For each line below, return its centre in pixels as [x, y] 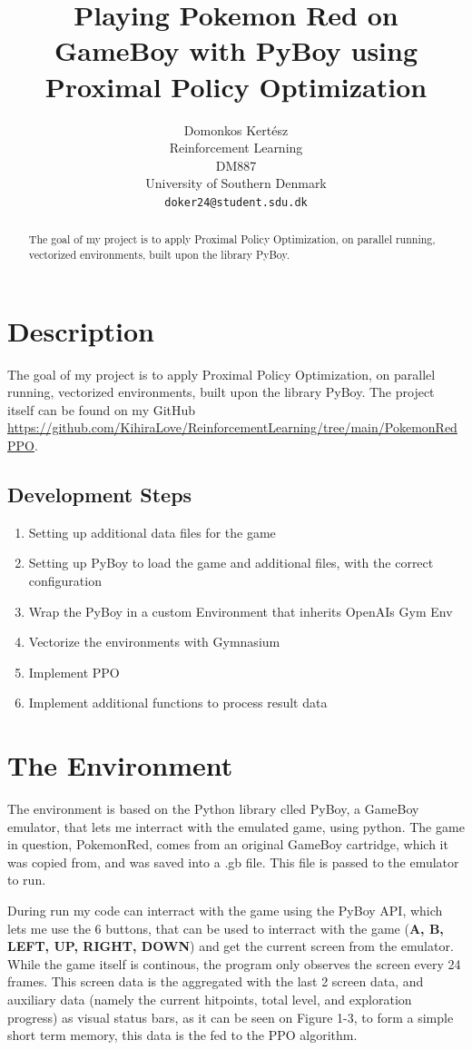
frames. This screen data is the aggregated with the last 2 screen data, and [216, 981]
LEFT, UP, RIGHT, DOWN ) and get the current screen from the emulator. [231, 946]
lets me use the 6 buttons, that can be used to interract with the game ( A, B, [226, 928]
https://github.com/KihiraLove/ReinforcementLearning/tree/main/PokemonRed [232, 427]
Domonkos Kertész [236, 129]
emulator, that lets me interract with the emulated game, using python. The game [236, 826]
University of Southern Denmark [236, 183]
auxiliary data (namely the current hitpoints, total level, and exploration [210, 999]
